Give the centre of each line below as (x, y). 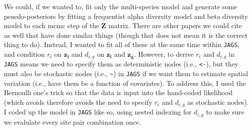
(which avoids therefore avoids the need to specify (78, 102)
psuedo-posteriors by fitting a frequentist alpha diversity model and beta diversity (126, 16)
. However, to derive (164, 54)
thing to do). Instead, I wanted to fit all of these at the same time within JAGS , (122, 44)
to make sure (225, 112)
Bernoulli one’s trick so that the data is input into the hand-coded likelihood (118, 92)
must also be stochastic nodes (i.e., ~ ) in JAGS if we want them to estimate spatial (126, 73)
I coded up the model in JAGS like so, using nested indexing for (98, 112)
